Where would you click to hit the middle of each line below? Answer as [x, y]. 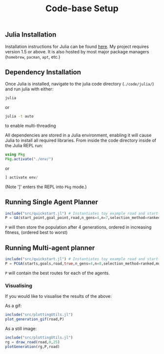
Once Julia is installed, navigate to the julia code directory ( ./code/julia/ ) [80, 84]
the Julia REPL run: [24, 146]
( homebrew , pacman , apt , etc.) [33, 57]
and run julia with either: [29, 89]
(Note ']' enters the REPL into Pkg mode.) [46, 187]
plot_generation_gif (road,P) [35, 319]
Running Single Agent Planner [52, 202]
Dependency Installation [43, 72]
